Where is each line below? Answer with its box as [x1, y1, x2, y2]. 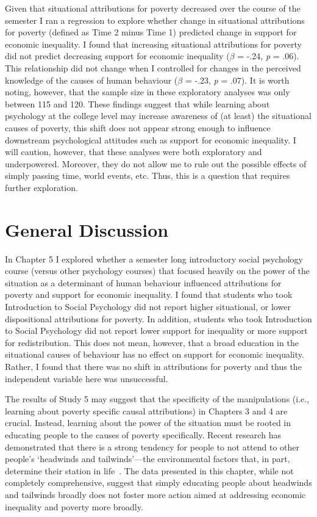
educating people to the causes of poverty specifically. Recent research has [5, 428, 281, 441]
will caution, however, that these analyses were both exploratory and [5, 145, 262, 158]
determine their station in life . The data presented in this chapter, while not [5, 464, 294, 477]
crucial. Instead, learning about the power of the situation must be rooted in [5, 416, 291, 429]
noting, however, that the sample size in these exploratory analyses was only [5, 85, 290, 98]
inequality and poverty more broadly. [5, 500, 143, 513]
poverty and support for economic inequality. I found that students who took [5, 288, 293, 301]
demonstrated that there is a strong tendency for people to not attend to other [5, 440, 300, 453]
